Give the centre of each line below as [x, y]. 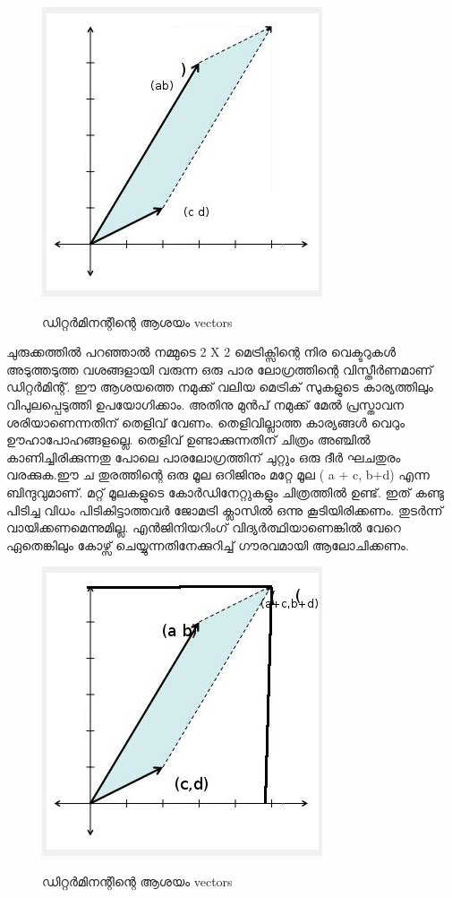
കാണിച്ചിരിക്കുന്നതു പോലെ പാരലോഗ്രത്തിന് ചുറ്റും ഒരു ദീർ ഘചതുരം [204, 457]
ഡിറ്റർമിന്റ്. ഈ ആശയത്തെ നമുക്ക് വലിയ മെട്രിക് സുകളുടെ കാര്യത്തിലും [220, 387]
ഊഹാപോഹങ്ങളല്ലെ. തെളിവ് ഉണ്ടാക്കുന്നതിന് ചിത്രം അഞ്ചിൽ [188, 440]
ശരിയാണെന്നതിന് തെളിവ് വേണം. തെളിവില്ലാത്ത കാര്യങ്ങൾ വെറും [206, 422]
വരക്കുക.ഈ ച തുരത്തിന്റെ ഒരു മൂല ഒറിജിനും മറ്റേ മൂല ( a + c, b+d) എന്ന [218, 475]
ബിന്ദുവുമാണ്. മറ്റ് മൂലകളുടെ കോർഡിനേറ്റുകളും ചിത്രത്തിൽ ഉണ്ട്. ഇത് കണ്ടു [225, 492]
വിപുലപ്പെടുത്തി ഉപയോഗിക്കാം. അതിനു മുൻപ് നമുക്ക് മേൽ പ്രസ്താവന [205, 404]
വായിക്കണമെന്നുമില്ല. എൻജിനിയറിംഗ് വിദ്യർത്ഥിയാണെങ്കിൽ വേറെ [204, 527]
